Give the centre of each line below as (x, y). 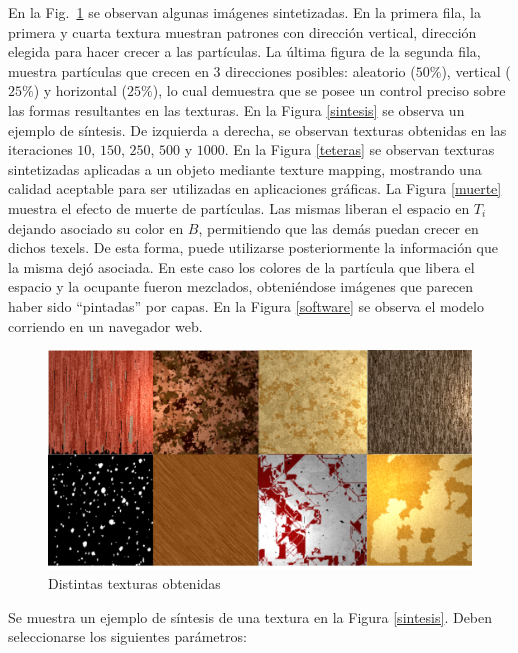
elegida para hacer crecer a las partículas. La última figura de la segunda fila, (244, 51)
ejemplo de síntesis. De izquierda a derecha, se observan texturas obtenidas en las (257, 129)
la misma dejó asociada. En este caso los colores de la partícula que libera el (241, 266)
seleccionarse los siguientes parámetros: (127, 636)
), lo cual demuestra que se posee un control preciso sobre (329, 90)
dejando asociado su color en (96, 227)
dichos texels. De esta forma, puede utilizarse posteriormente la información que (253, 247)
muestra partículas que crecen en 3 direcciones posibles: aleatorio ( (212, 70)
